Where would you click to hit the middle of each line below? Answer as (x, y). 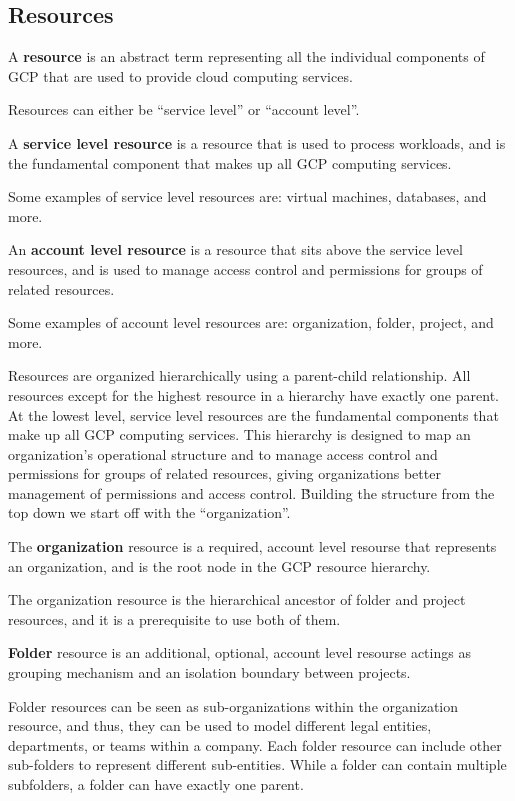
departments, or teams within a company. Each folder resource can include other (255, 744)
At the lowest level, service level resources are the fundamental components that (253, 414)
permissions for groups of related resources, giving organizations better (224, 473)
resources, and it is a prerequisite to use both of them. (174, 618)
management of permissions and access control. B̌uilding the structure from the (251, 492)
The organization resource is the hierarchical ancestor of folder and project (237, 599)
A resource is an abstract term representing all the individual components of (246, 56)
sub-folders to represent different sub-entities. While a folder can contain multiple (257, 764)
